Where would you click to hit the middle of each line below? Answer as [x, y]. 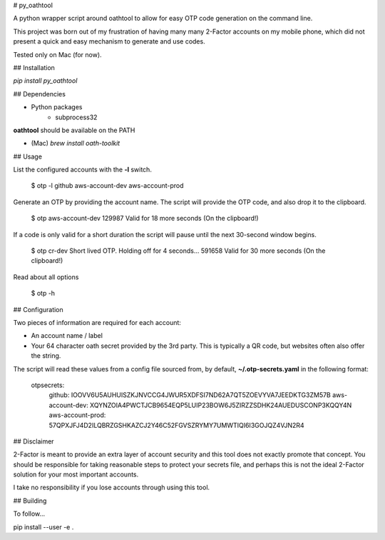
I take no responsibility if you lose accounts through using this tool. [112, 487]
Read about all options [46, 277]
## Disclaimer [34, 441]
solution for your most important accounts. [76, 474]
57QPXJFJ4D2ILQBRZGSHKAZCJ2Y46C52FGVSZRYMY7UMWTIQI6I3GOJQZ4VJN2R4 [176, 425]
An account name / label [67, 336]
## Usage [28, 156]
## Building [30, 501]
